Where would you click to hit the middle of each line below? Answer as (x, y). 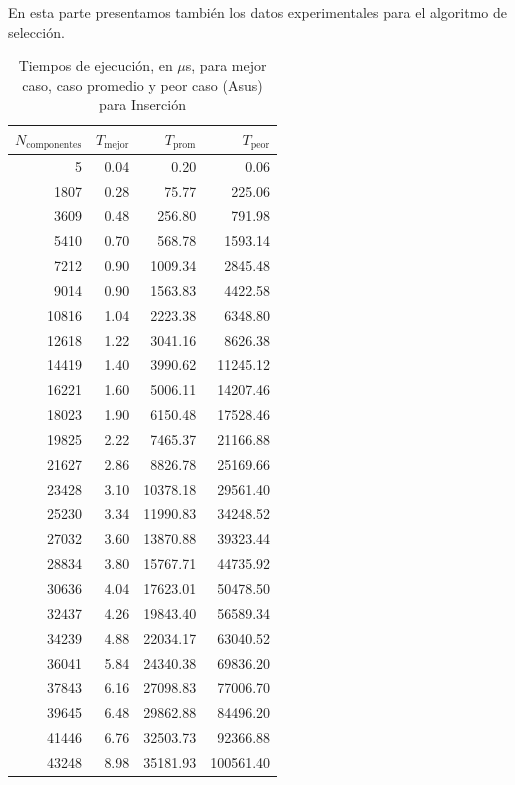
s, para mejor (226, 65)
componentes (54, 145)
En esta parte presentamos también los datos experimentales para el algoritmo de (257, 12)
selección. (36, 31)
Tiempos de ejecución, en (95, 65)
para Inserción (142, 104)
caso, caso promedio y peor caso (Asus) (142, 84)
